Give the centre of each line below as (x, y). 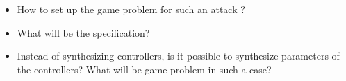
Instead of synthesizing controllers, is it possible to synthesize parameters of (178, 56)
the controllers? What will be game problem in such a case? (144, 69)
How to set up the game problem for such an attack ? (131, 9)
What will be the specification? (83, 32)
